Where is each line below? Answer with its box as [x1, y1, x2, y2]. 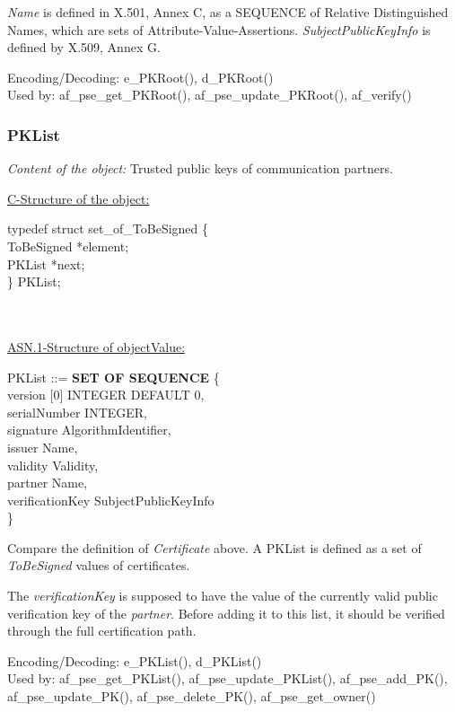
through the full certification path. [7, 621, 197, 640]
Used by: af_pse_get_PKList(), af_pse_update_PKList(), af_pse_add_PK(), [7, 669, 448, 688]
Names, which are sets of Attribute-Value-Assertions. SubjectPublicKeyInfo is [7, 20, 431, 39]
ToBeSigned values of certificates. [7, 556, 190, 575]
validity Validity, [7, 455, 99, 474]
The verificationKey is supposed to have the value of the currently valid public [7, 586, 438, 605]
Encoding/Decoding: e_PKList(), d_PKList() [7, 651, 262, 670]
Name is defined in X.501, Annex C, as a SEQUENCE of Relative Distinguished [7, 3, 449, 21]
